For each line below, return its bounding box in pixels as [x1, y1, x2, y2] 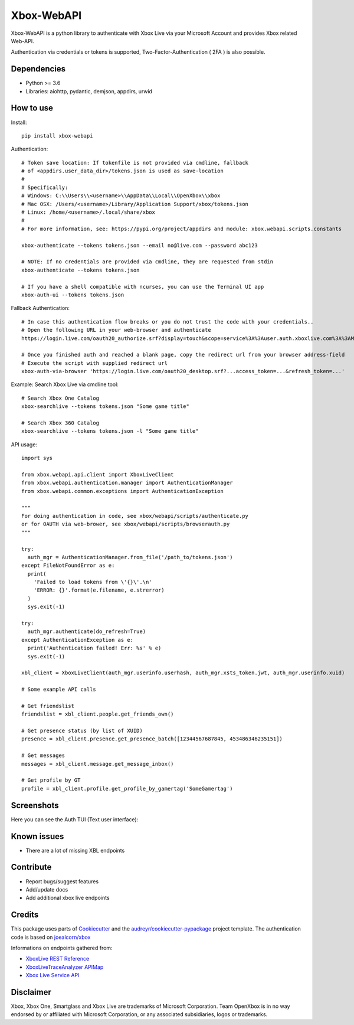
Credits [11, 910, 39, 920]
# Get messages [21, 752, 65, 759]
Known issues [11, 831, 64, 841]
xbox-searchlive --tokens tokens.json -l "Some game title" [21, 428, 199, 435]
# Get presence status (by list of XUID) [21, 727, 143, 735]
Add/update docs [25, 886, 68, 893]
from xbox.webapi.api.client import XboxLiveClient [21, 471, 174, 478]
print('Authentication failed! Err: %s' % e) [27, 645, 162, 652]
